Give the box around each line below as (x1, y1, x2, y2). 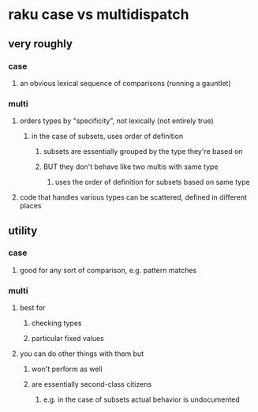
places (19, 201, 42, 211)
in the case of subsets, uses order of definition (31, 132, 184, 141)
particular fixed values (31, 334, 104, 343)
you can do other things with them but (19, 349, 144, 358)
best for (19, 303, 46, 313)
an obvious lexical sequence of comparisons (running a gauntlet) (19, 78, 231, 88)
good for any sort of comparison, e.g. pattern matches (19, 265, 197, 275)
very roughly (8, 37, 73, 51)
